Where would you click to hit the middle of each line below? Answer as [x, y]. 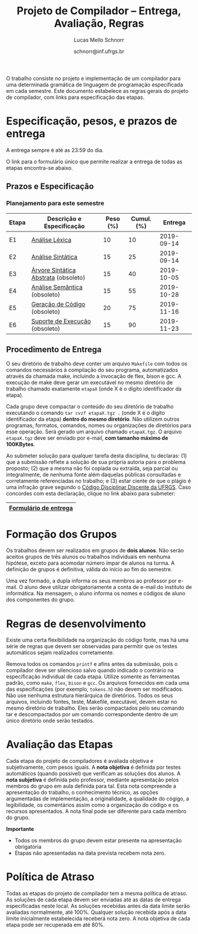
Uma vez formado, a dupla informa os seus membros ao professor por [91, 581]
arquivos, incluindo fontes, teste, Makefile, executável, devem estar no [92, 702]
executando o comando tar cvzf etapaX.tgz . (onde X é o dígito [85, 413]
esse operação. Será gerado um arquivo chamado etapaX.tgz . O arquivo [94, 432]
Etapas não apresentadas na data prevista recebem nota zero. [90, 853]
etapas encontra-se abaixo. [39, 168]
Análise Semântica [57, 287]
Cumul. [141, 218]
